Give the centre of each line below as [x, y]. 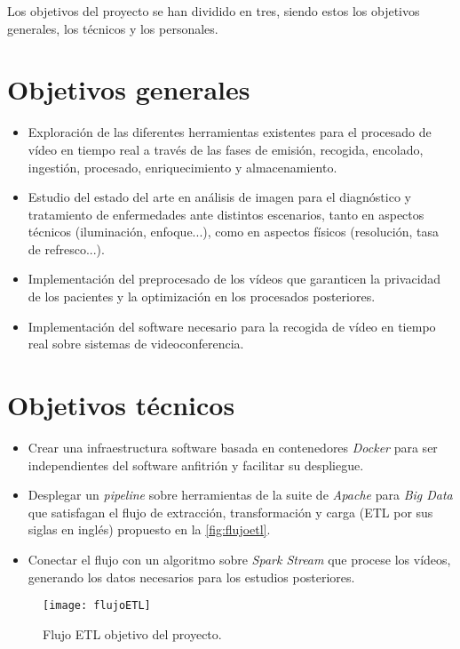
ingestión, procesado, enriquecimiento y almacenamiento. [182, 167]
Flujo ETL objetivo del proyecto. [132, 633]
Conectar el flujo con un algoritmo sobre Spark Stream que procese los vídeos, [239, 559]
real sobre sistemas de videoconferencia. [136, 344]
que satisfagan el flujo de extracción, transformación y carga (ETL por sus [230, 512]
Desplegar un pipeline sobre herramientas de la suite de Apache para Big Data [240, 495]
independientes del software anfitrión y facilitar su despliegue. [196, 465]
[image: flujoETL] [97, 606]
